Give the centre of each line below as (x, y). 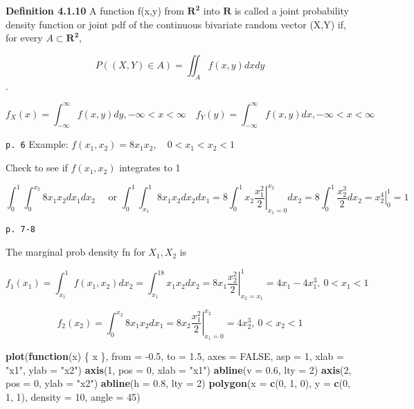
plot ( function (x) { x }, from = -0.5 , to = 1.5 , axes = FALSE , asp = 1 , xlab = (175, 356)
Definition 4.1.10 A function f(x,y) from (95, 10)
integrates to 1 (150, 168)
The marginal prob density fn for (75, 252)
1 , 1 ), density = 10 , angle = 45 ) (73, 396)
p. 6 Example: (37, 144)
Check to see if (37, 168)
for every (24, 38)
